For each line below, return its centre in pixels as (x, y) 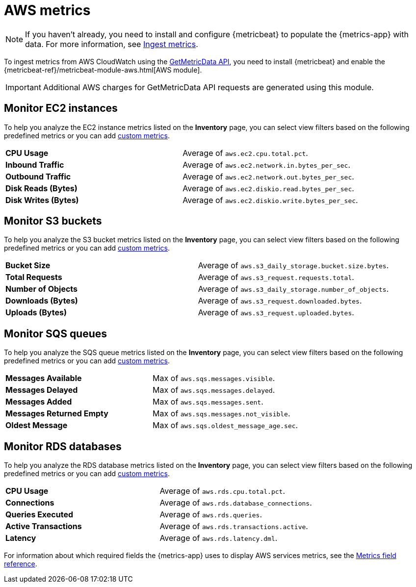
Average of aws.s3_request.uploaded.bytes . (276, 313)
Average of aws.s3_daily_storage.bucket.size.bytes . (293, 266)
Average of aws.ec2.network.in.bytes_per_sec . (267, 165)
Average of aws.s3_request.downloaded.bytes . (280, 301)
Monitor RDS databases (63, 446)
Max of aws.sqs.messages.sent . (208, 402)
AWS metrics (47, 10)
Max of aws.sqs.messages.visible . (214, 378)
